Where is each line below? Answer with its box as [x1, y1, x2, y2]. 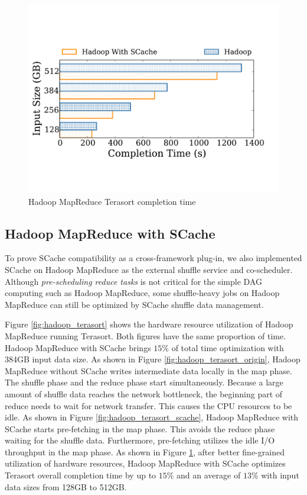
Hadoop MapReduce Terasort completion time [28, 195, 196, 207]
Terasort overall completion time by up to [5, 469, 156, 481]
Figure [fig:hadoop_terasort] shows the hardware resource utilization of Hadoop [5, 318, 293, 330]
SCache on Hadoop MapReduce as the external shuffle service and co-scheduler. [5, 263, 293, 275]
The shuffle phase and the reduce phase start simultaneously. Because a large [5, 376, 283, 388]
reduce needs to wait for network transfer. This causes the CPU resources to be [5, 399, 292, 412]
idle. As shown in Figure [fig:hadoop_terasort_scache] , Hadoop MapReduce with [5, 411, 299, 423]
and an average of [177, 469, 241, 481]
